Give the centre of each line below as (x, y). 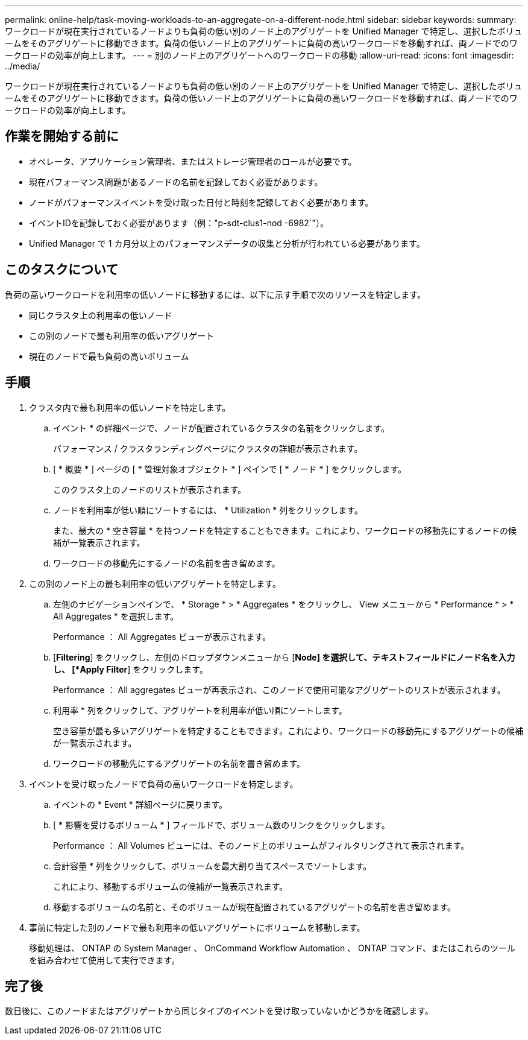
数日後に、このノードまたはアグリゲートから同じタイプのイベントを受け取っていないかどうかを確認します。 (219, 1011)
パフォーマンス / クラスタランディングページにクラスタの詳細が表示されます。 (208, 448)
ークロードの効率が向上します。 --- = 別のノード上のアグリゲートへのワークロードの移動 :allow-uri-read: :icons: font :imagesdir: (259, 55)
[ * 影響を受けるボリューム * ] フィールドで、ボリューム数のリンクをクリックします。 (222, 825)
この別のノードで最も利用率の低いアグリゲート (122, 335)
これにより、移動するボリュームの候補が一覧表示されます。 (171, 886)
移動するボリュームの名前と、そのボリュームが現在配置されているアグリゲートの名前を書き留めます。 (255, 907)
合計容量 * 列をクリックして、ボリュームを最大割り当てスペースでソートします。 (212, 866)
